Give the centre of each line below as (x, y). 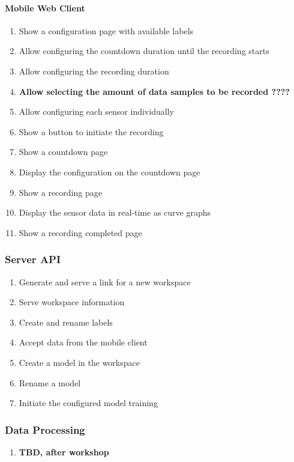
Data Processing (45, 429)
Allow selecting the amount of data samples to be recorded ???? (154, 91)
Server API (33, 259)
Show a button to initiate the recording (91, 131)
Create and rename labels (66, 322)
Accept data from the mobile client (83, 342)
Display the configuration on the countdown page (109, 172)
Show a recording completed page (80, 232)
